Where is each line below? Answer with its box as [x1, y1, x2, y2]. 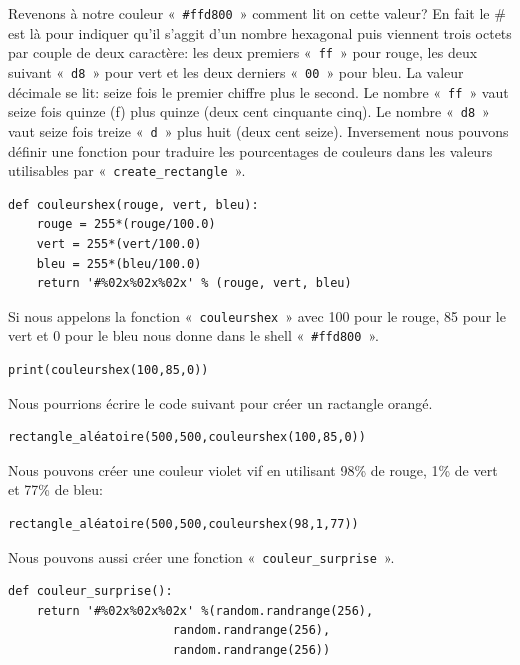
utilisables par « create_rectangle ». [8, 160, 246, 181]
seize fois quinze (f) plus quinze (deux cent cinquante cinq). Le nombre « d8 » [8, 101, 490, 122]
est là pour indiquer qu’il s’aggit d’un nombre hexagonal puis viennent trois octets [8, 22, 512, 43]
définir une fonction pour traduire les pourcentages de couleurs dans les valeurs [8, 140, 493, 161]
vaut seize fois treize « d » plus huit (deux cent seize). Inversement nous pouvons [8, 120, 509, 141]
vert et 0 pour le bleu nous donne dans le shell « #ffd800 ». [8, 325, 379, 346]
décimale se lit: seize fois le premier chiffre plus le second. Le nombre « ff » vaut [8, 81, 509, 102]
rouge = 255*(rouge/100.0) [36, 217, 216, 232]
